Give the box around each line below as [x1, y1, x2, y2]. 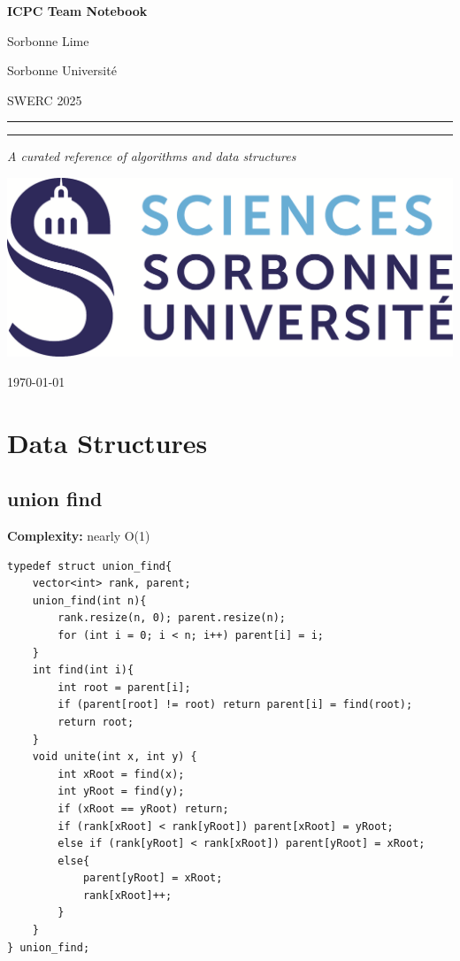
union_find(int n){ [32, 594, 147, 607]
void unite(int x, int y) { [32, 750, 197, 764]
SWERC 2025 [7, 90, 82, 109]
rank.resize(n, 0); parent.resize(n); [57, 611, 286, 625]
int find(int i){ [32, 664, 134, 677]
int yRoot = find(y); [57, 785, 185, 798]
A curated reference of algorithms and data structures [7, 147, 296, 165]
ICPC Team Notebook [7, 2, 148, 19]
